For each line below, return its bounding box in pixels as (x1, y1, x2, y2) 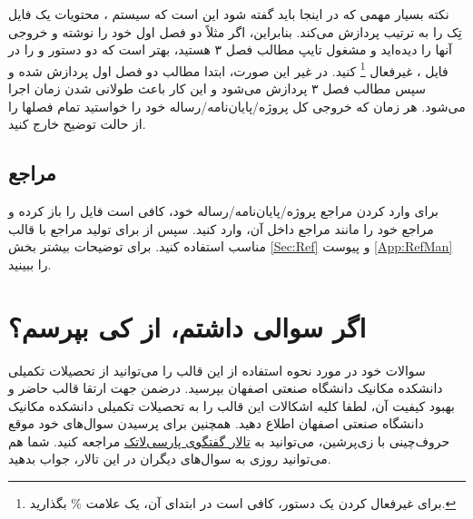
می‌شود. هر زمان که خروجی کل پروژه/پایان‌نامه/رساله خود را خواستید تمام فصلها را (8, 96, 466, 115)
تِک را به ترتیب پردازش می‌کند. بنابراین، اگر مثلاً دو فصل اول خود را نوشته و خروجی (8, 22, 462, 41)
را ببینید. (8, 254, 52, 273)
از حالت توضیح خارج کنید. (8, 114, 146, 133)
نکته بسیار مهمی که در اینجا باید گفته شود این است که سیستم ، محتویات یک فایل (8, 5, 449, 23)
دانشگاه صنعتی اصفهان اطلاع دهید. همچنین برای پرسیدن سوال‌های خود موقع (8, 414, 424, 433)
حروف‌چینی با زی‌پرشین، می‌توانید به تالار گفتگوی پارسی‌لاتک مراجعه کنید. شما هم (8, 431, 450, 450)
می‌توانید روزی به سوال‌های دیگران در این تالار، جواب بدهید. (8, 449, 331, 468)
